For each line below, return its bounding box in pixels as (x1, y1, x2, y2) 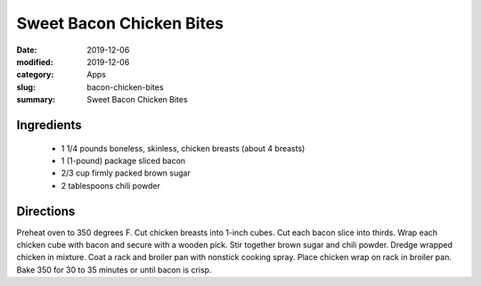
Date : (16, 45, 37, 55)
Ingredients (16, 117, 82, 133)
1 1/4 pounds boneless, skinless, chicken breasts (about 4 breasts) (61, 143, 306, 153)
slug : (16, 81, 36, 93)
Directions (16, 203, 76, 218)
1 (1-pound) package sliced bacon (61, 155, 186, 166)
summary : (16, 94, 56, 105)
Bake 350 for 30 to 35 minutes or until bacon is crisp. (16, 264, 212, 275)
